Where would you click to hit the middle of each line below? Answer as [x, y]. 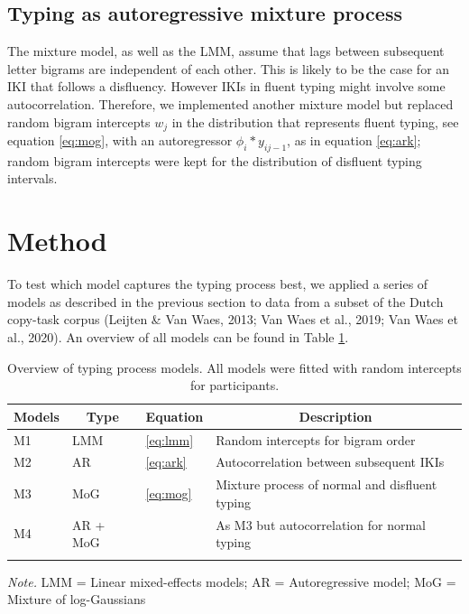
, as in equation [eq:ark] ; [354, 140]
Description [336, 416]
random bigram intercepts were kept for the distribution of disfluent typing [215, 160]
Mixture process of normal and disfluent [326, 484]
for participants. [234, 385]
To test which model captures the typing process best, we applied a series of [218, 284]
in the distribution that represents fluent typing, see [315, 121]
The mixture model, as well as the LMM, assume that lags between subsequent [226, 51]
